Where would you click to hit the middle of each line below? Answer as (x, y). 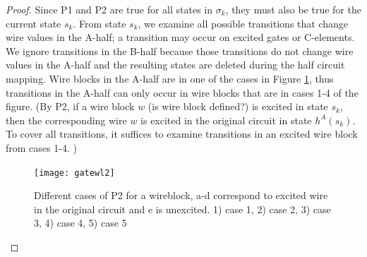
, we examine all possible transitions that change (243, 23)
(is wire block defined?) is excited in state (238, 106)
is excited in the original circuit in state (226, 120)
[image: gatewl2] (74, 173)
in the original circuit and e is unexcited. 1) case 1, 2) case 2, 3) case (182, 209)
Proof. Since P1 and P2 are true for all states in (109, 9)
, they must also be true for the (293, 9)
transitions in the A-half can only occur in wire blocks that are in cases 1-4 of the (182, 92)
